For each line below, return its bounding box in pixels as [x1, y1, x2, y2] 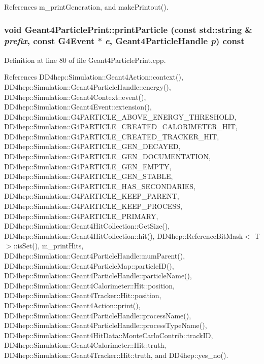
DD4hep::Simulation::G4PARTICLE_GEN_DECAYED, [4, 141, 181, 152]
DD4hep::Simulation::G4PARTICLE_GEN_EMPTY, [4, 161, 172, 171]
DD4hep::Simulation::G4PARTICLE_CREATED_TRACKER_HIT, [4, 131, 219, 141]
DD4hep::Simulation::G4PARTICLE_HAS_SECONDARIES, [4, 180, 196, 191]
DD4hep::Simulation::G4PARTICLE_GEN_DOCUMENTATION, [4, 151, 211, 162]
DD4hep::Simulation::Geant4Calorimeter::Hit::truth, [4, 340, 167, 350]
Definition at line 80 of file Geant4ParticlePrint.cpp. [4, 54, 166, 65]
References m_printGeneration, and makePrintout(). [4, 2, 169, 12]
